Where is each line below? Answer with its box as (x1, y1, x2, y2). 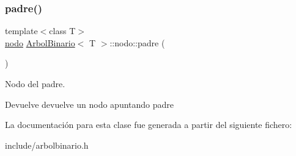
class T (49, 24, 76, 37)
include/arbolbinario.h (5, 138, 89, 151)
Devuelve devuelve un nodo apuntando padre (5, 97, 174, 110)
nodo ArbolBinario (5, 36, 75, 49)
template (5, 24, 38, 37)
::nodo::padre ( (109, 36, 165, 49)
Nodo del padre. (5, 77, 65, 90)
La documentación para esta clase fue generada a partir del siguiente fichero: (5, 118, 292, 131)
